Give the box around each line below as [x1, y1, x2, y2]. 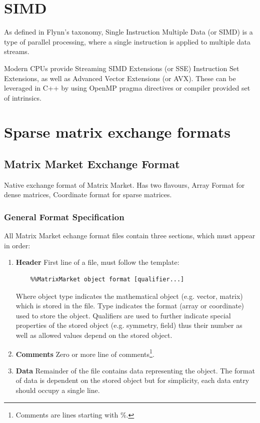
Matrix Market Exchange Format [4, 156, 180, 172]
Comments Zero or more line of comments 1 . [15, 347, 154, 359]
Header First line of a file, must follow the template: [15, 257, 179, 267]
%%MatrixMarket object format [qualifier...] [30, 276, 184, 283]
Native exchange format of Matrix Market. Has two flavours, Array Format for [4, 179, 245, 190]
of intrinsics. [4, 92, 41, 103]
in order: [4, 240, 30, 250]
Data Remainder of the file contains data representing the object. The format [15, 365, 255, 375]
